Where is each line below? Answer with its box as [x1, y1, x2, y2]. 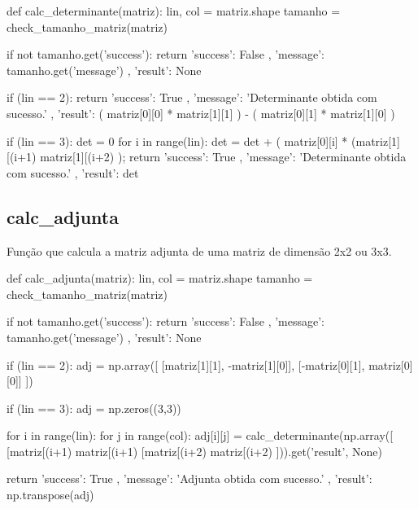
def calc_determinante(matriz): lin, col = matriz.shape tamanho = [7, 2, 341, 19]
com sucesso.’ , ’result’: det [7, 164, 139, 181]
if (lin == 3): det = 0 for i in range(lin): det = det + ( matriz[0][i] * [7, 132, 348, 149]
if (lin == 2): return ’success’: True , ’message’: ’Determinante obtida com [7, 89, 377, 106]
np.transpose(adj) [7, 486, 94, 503]
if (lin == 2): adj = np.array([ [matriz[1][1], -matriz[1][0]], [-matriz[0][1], [7, 356, 365, 373]
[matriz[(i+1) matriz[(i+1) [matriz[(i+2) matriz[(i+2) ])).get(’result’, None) [7, 442, 382, 459]
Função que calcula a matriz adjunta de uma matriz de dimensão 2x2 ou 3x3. [7, 242, 392, 259]
